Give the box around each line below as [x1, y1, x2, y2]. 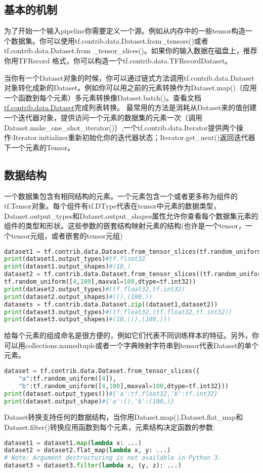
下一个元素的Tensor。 [4, 142, 74, 152]
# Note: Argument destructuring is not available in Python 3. [4, 454, 222, 462]
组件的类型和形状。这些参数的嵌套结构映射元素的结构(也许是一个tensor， [4, 220, 245, 231]
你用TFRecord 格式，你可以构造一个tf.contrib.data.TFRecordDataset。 [4, 55, 232, 65]
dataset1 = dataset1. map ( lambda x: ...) [4, 439, 142, 447]
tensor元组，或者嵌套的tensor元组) [11, 230, 123, 241]
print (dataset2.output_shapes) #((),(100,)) [4, 293, 153, 300]
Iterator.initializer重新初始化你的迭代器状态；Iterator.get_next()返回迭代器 [13, 132, 255, 143]
